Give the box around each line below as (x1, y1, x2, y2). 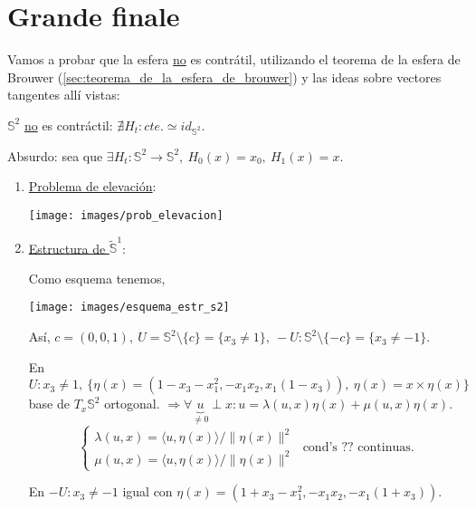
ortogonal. (104, 394, 160, 413)
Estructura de (28, 238, 106, 257)
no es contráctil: (24, 115, 113, 134)
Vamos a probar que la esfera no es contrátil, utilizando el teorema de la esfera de (7, 50, 461, 69)
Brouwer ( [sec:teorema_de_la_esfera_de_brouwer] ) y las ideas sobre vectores (7, 67, 442, 86)
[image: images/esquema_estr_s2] (28, 301, 230, 314)
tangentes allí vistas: (7, 85, 120, 104)
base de (28, 394, 70, 413)
